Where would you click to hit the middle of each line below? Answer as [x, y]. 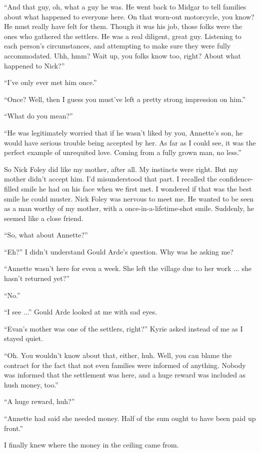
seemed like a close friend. [44, 218]
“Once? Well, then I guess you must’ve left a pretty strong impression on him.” [125, 99]
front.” [14, 428]
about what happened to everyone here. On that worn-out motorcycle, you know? [129, 16]
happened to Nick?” [34, 65]
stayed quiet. [23, 338]
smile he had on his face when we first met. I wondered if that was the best [136, 188]
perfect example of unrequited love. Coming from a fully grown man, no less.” [123, 152]
